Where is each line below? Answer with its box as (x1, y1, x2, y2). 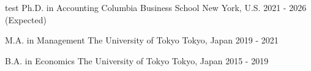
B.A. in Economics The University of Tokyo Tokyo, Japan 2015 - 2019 (5, 54, 269, 67)
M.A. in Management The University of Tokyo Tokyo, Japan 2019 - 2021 (5, 34, 279, 47)
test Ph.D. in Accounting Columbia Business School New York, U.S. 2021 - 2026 (5, 1, 307, 13)
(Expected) (5, 13, 47, 26)
